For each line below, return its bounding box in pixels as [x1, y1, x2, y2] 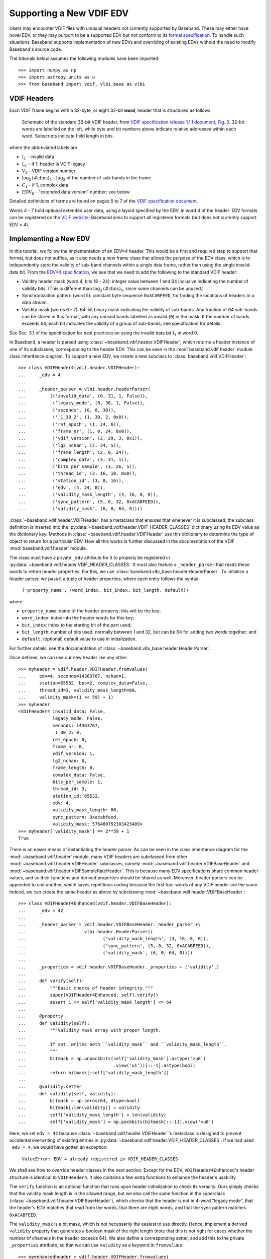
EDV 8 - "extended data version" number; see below [22, 189, 130, 196]
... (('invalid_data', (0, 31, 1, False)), [18, 393, 148, 399]
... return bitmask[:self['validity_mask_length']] [18, 1070, 169, 1075]
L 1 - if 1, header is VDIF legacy [22, 161, 85, 168]
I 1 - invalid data [22, 154, 55, 161]
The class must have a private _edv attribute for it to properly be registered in [9, 554, 170, 561]
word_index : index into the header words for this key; [22, 615, 134, 621]
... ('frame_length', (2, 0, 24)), [18, 450, 130, 455]
